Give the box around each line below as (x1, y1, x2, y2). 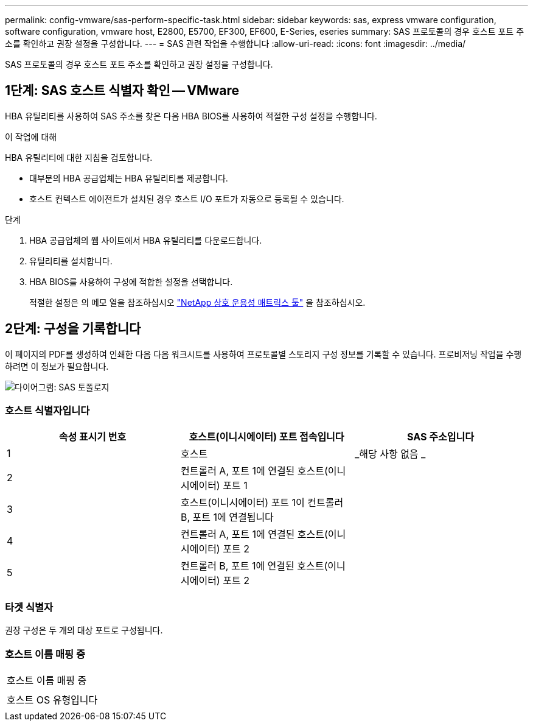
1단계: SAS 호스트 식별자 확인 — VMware (5, 83, 240, 99)
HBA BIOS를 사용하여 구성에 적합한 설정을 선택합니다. (29, 276, 233, 287)
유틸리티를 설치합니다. (29, 255, 113, 266)
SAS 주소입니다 (407, 431, 474, 443)
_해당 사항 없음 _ (354, 448, 426, 460)
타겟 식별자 (5, 601, 54, 613)
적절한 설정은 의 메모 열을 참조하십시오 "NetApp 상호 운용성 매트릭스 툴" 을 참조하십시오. (29, 297, 366, 308)
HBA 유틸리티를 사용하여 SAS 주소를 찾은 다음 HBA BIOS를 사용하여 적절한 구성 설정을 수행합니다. (5, 110, 377, 121)
